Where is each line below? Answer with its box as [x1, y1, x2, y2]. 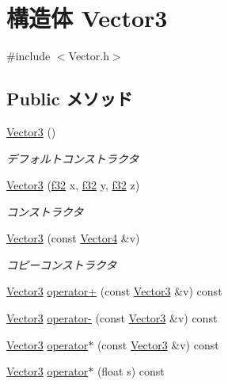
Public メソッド [6, 86, 133, 111]
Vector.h [68, 48, 109, 64]
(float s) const [97, 363, 165, 379]
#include [6, 48, 51, 64]
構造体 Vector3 [6, 2, 168, 34]
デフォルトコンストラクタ [6, 150, 139, 166]
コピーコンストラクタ [6, 256, 117, 273]
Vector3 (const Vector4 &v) [6, 230, 140, 246]
